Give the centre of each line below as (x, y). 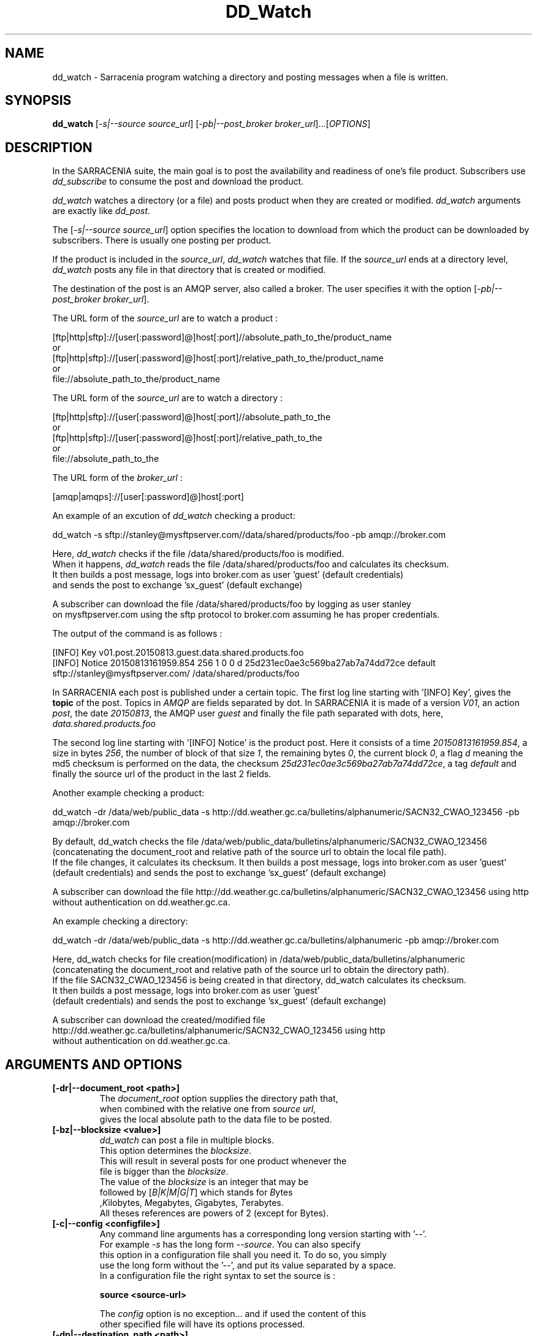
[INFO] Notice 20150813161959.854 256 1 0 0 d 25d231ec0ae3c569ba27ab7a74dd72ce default (244, 663)
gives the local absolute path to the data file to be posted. (216, 1119)
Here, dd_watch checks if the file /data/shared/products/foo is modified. (198, 554)
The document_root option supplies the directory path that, (219, 1099)
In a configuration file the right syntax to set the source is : (217, 1276)
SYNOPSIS (38, 101)
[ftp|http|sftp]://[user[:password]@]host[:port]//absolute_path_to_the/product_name (222, 337)
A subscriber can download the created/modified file (159, 1020)
